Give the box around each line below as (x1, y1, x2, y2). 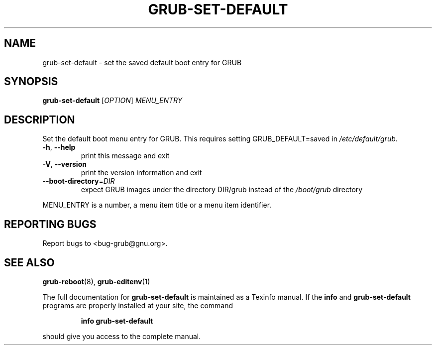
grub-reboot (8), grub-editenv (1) (42, 277, 150, 286)
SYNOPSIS (4, 75, 58, 88)
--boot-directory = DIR (42, 177, 115, 186)
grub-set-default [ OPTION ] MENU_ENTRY (42, 96, 183, 105)
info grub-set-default (81, 316, 153, 325)
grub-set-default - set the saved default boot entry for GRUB (42, 58, 242, 67)
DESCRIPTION (4, 113, 75, 126)
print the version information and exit (81, 168, 202, 177)
